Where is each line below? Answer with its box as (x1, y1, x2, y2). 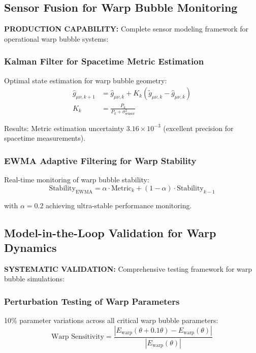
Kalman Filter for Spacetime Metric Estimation (4, 55, 204, 68)
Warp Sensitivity (51, 333, 104, 341)
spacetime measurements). (4, 133, 86, 143)
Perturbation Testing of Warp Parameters (4, 295, 180, 307)
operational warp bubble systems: (4, 33, 109, 44)
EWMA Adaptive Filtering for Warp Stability (4, 154, 197, 167)
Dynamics (4, 240, 57, 255)
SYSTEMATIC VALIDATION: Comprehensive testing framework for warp (4, 263, 252, 274)
